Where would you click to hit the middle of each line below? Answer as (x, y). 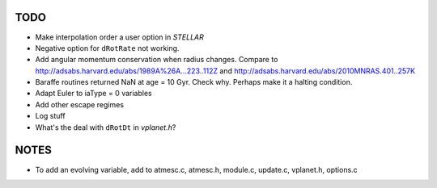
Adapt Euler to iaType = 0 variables (94, 94)
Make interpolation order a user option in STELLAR (119, 37)
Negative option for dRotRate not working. (107, 48)
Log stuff (50, 116)
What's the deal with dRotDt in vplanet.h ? (106, 127)
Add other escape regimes (80, 104)
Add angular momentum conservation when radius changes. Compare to (157, 60)
